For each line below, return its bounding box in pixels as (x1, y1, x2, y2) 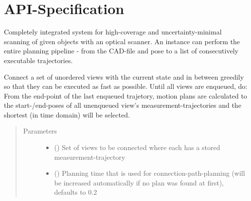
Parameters (23, 126, 57, 136)
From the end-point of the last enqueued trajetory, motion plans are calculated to (4, 90, 247, 100)
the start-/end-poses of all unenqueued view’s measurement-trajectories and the (4, 100, 241, 110)
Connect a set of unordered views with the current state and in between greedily (4, 71, 244, 82)
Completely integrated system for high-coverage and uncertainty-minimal (4, 27, 222, 37)
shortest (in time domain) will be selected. (4, 109, 130, 119)
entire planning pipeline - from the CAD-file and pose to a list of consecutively (4, 46, 238, 56)
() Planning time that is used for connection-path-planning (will (54, 168, 245, 178)
